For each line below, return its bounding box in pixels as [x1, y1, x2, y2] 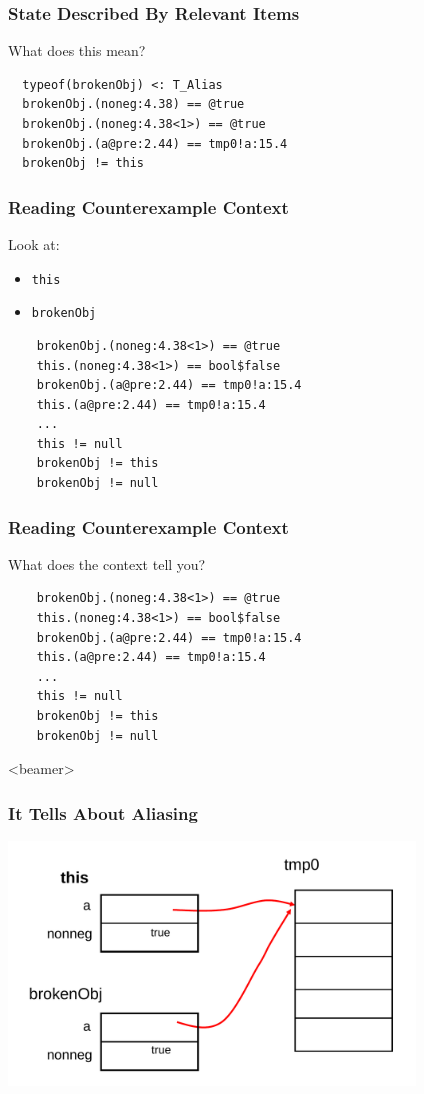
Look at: [8, 234, 60, 254]
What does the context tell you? [8, 553, 206, 574]
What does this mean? [8, 40, 146, 61]
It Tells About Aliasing [8, 800, 198, 825]
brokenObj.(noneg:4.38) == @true [22, 97, 245, 112]
